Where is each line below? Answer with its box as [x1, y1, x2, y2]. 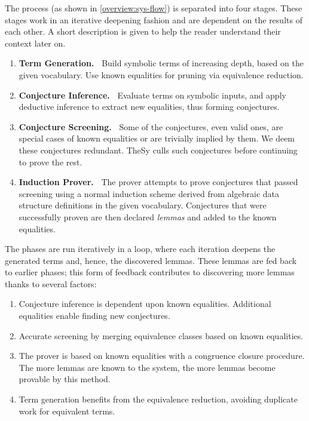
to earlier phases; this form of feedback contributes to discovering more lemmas [5, 266, 295, 278]
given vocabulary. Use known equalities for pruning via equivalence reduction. [19, 68, 304, 81]
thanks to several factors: [5, 277, 97, 290]
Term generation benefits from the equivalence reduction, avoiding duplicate [19, 393, 298, 405]
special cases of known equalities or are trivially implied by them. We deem [19, 132, 295, 145]
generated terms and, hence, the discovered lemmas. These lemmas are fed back [5, 254, 297, 266]
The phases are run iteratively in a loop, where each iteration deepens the [5, 242, 276, 255]
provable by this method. [19, 373, 111, 385]
